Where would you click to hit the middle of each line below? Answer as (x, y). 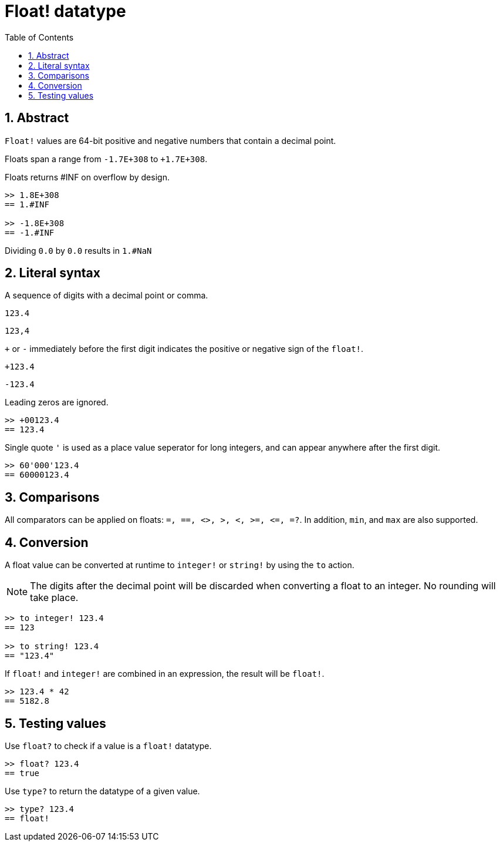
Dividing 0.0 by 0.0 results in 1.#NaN (78, 250)
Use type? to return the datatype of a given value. (102, 791)
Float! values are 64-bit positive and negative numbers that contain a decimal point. (170, 140)
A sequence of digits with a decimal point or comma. (107, 296)
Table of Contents (39, 37)
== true (22, 773)
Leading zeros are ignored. (57, 402)
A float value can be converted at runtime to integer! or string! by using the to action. (180, 565)
